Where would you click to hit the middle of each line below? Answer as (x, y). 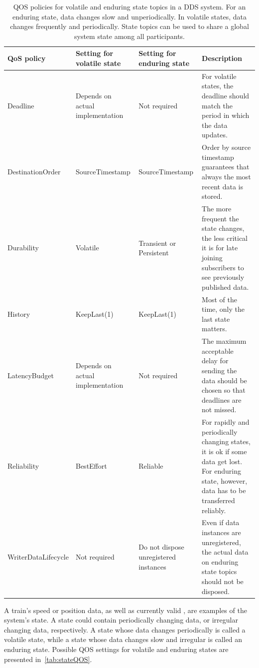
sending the (219, 370)
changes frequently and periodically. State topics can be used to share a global (129, 26)
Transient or (157, 243)
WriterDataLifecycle (38, 557)
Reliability (23, 466)
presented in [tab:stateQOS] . (48, 659)
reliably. (214, 510)
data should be (224, 380)
